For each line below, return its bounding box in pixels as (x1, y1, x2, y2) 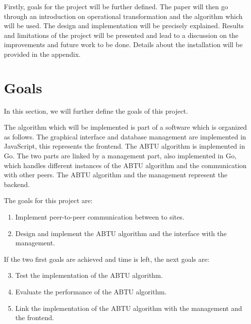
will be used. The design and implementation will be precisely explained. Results (4, 20, 244, 31)
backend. (4, 179, 30, 189)
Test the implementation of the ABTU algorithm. (15, 270, 163, 280)
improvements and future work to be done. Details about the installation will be (4, 39, 243, 50)
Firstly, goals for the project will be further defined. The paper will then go (4, 1, 228, 11)
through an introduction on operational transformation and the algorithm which (4, 11, 243, 21)
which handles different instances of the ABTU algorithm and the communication (4, 160, 247, 170)
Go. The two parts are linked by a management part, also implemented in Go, (4, 151, 236, 161)
